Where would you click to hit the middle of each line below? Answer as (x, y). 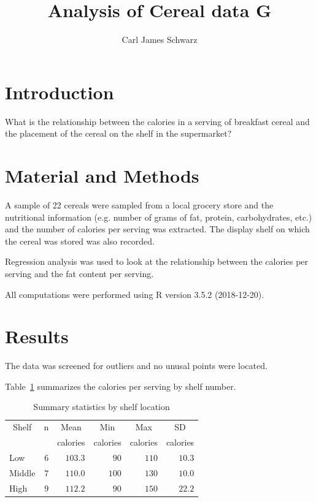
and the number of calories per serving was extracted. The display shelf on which (157, 229)
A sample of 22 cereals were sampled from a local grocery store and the (139, 204)
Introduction (60, 92)
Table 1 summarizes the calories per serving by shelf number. (121, 386)
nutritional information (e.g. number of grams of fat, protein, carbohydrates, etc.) (159, 217)
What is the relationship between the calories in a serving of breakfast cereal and (157, 121)
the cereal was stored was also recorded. (80, 241)
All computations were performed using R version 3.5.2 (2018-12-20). (135, 294)
